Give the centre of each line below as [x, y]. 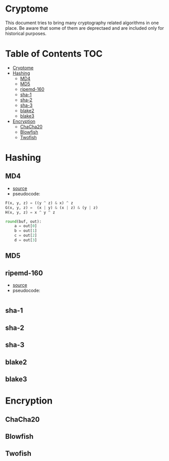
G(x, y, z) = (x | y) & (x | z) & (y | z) [52, 208]
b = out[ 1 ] [26, 231]
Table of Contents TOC [54, 54]
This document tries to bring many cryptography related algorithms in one [82, 23]
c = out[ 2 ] [26, 236]
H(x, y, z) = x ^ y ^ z [30, 212]
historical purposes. [26, 33]
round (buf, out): [23, 221]
